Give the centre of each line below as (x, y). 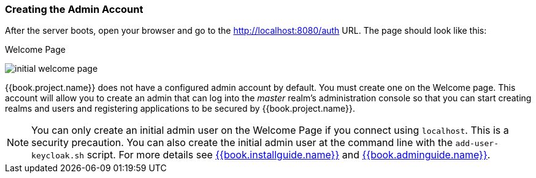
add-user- (477, 144)
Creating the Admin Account (74, 9)
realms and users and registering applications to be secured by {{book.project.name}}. (180, 109)
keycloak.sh (58, 156)
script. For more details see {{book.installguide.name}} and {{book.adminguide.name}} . (289, 155)
